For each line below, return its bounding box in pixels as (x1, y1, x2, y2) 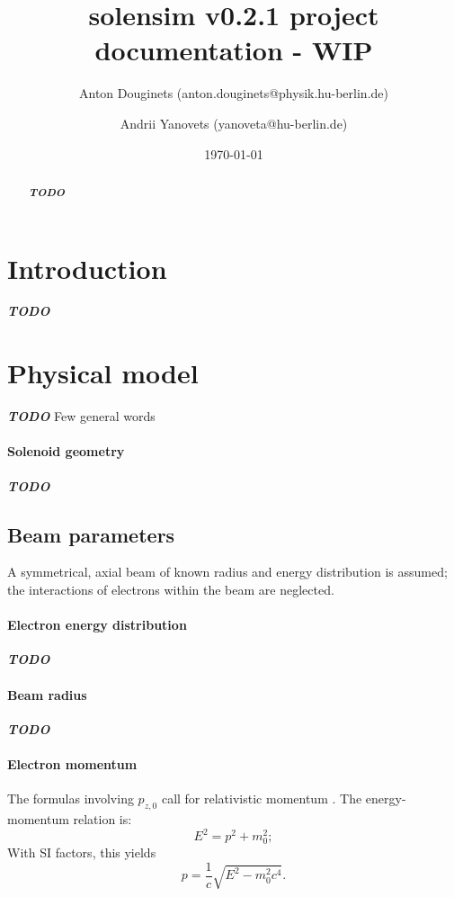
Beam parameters (7, 520, 175, 548)
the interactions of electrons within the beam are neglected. (7, 579, 334, 598)
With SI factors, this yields (7, 843, 156, 862)
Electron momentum (7, 754, 138, 773)
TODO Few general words (7, 407, 156, 426)
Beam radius (7, 685, 87, 704)
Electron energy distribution (7, 615, 187, 634)
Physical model (7, 354, 199, 391)
